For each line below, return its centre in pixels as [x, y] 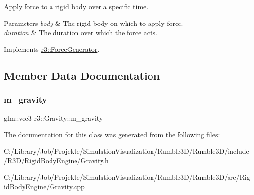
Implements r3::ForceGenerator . [52, 49]
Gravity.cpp [67, 186]
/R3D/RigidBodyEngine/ [42, 160]
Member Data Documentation [82, 75]
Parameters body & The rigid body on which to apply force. [94, 23]
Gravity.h [95, 160]
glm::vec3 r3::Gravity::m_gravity [53, 118]
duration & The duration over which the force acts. [81, 33]
